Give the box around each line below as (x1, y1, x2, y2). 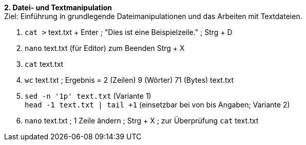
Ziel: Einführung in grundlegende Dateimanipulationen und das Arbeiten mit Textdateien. (4, 12, 302, 21)
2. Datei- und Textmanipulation (4, 3, 112, 12)
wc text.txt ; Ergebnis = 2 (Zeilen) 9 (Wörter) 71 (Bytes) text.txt (25, 76, 234, 84)
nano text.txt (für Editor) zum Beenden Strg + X (25, 44, 185, 52)
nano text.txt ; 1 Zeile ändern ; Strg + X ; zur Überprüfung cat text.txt (25, 116, 259, 125)
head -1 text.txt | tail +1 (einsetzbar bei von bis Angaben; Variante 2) (25, 100, 290, 109)
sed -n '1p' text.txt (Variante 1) (25, 92, 151, 100)
